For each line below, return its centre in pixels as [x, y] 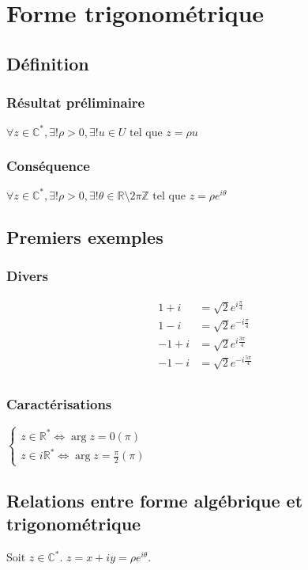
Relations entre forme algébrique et [155, 500]
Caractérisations [59, 403]
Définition [48, 63]
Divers [27, 276]
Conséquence [48, 165]
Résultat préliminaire [76, 103]
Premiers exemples [85, 236]
